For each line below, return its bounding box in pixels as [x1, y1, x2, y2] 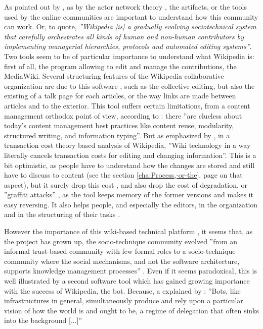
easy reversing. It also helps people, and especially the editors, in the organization [4, 199, 258, 209]
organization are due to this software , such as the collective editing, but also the [4, 80, 255, 91]
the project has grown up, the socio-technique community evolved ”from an [4, 236, 238, 246]
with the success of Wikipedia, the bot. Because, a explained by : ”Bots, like [4, 285, 241, 296]
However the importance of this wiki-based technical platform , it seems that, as [4, 226, 253, 237]
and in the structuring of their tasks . [4, 209, 120, 220]
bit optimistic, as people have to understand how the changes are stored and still [4, 159, 255, 170]
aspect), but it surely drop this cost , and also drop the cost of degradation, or [4, 179, 247, 190]
